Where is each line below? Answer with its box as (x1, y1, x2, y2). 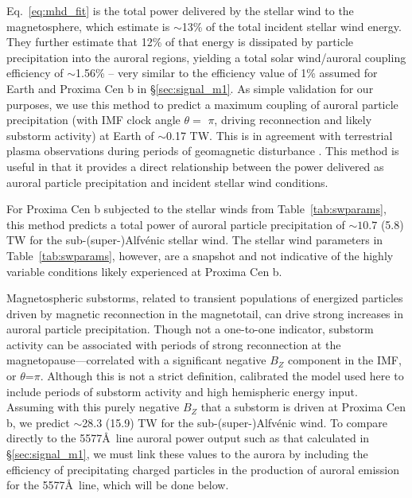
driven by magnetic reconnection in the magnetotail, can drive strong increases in (6, 305, 403, 321)
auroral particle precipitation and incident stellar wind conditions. (6, 173, 328, 190)
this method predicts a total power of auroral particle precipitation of (6, 216, 345, 232)
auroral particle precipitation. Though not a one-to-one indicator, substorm (6, 321, 374, 337)
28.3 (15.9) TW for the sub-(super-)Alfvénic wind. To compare (82, 414, 387, 430)
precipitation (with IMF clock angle (6, 111, 181, 128)
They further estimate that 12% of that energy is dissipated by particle (6, 33, 354, 50)
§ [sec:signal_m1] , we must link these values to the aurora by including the (6, 445, 368, 462)
